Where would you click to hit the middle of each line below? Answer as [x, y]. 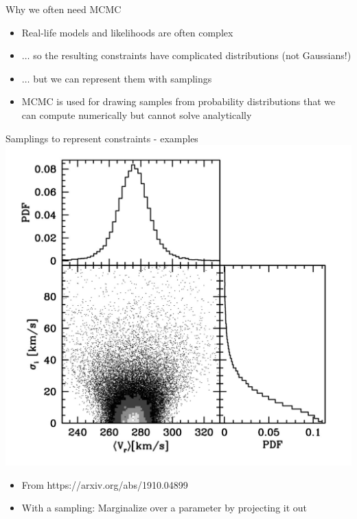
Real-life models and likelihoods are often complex [127, 32]
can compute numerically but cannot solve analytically [137, 114]
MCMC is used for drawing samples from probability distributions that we [178, 101]
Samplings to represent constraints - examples [102, 138]
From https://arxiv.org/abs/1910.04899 [105, 484]
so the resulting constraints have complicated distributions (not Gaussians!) [192, 55]
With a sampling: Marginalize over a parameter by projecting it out [164, 508]
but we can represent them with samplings [123, 78]
